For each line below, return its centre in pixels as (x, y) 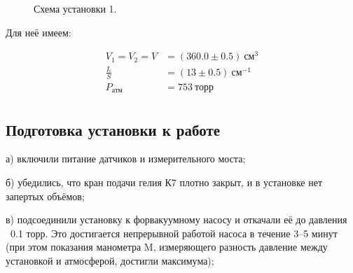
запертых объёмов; (45, 196)
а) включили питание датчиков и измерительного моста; (126, 159)
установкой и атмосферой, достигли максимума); (110, 260)
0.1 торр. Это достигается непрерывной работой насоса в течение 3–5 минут (174, 233)
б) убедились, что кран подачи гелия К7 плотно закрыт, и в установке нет (164, 182)
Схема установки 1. (75, 8)
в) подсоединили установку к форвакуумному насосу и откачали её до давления (176, 219)
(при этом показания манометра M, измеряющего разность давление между (167, 247)
